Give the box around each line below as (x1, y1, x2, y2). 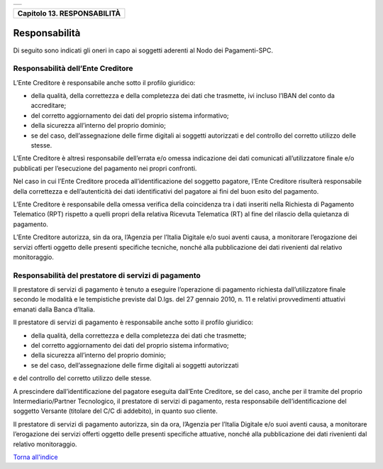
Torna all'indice (13, 453, 58, 461)
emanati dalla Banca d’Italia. (13, 305, 95, 314)
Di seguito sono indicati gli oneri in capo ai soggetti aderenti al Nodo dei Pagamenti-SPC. (13, 46, 273, 55)
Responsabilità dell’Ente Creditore (13, 64, 134, 74)
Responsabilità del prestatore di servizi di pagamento (13, 270, 201, 280)
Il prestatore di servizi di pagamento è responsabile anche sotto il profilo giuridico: (13, 318, 254, 326)
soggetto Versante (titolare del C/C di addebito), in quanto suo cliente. (13, 407, 218, 415)
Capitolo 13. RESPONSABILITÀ (17, 9, 121, 18)
